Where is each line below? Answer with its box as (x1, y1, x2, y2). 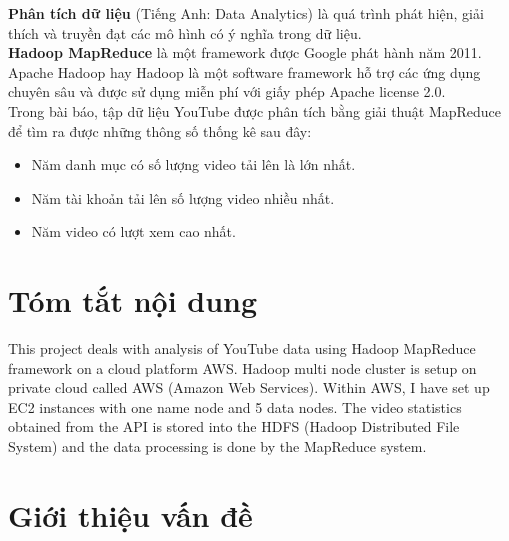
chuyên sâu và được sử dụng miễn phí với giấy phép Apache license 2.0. (8, 81, 446, 102)
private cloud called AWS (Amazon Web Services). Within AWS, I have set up (8, 377, 490, 398)
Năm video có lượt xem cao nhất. (31, 221, 236, 242)
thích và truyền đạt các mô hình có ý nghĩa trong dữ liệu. (8, 22, 362, 43)
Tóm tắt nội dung (8, 280, 258, 321)
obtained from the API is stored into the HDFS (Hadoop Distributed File (8, 416, 460, 437)
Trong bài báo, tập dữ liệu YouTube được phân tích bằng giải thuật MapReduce (8, 100, 502, 121)
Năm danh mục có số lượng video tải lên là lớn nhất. (31, 154, 356, 175)
